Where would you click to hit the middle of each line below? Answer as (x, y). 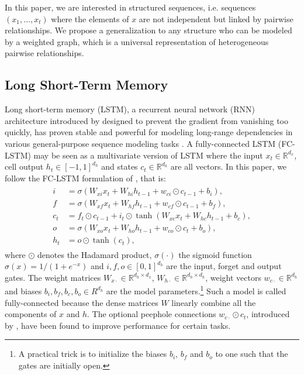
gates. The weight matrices (53, 277)
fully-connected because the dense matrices (82, 302)
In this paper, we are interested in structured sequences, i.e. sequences (130, 7)
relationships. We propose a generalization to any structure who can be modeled (148, 30)
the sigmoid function (215, 254)
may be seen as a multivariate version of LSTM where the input (148, 155)
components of (31, 314)
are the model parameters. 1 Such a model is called (196, 290)
